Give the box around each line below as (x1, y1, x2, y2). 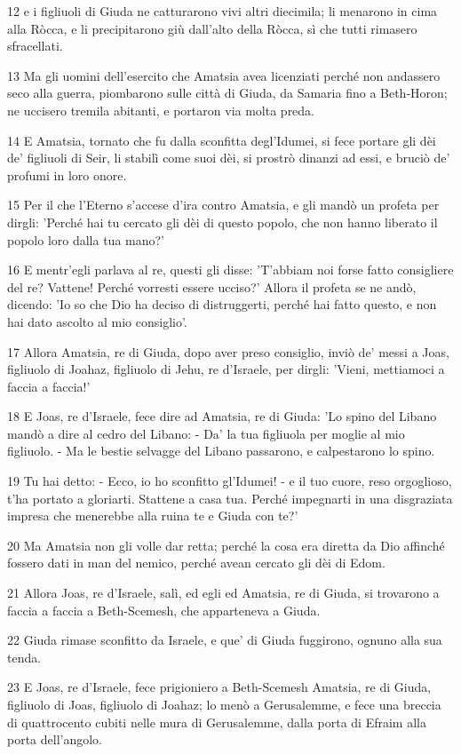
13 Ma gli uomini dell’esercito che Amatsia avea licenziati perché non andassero (7, 66, 441, 84)
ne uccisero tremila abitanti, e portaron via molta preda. (7, 100, 315, 119)
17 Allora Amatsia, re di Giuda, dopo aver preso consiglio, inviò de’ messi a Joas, (7, 342, 449, 361)
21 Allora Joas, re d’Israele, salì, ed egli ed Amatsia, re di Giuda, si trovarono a (7, 583, 440, 602)
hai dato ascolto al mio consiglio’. (7, 312, 187, 330)
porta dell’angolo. (7, 730, 103, 749)
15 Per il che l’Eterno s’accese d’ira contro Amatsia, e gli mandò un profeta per (7, 195, 440, 214)
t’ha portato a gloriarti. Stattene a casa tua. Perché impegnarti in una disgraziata (7, 488, 453, 507)
